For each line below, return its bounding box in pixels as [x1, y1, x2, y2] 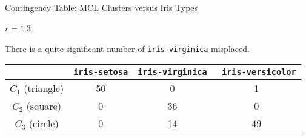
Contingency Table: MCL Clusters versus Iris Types [5, 1, 198, 13]
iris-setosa [73, 67, 128, 77]
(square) [26, 99, 61, 113]
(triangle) [24, 81, 64, 96]
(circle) [28, 116, 59, 131]
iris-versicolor [221, 67, 296, 77]
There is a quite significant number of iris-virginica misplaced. [5, 42, 250, 54]
